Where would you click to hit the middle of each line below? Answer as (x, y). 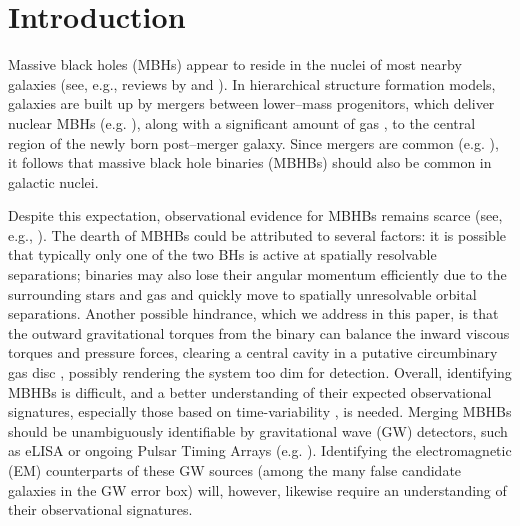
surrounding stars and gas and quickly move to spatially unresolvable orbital (242, 293)
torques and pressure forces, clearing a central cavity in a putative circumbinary (253, 352)
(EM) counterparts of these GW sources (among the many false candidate (235, 470)
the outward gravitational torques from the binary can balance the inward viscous (259, 332)
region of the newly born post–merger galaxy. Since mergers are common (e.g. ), (253, 142)
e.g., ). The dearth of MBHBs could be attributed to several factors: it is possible (257, 234)
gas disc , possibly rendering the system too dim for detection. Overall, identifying (260, 372)
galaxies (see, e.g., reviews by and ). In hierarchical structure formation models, (252, 83)
